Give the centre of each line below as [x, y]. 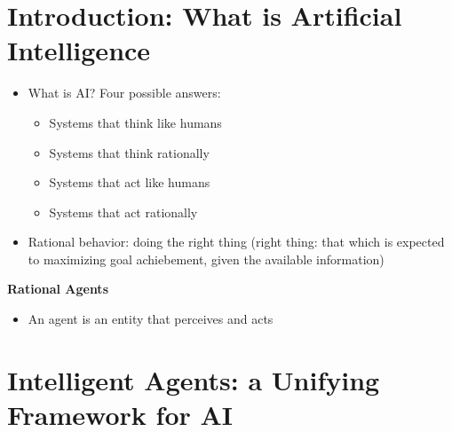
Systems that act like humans [130, 182]
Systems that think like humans [135, 122]
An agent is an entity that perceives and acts [151, 319]
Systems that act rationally [123, 212]
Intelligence [79, 50]
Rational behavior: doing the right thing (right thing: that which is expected [236, 242]
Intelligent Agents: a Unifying [194, 379]
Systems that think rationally [129, 152]
